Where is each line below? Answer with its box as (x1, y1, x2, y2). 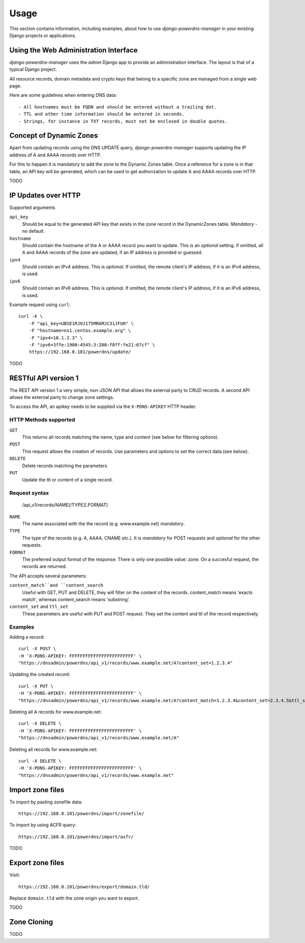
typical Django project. (9, 66, 57, 72)
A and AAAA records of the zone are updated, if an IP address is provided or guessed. (22, 250, 203, 256)
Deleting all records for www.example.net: (9, 746, 98, 752)
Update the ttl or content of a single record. (22, 477, 113, 483)
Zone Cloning (9, 918, 53, 927)
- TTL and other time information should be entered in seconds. (18, 111, 185, 117)
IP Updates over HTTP (9, 191, 81, 200)
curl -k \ (18, 313, 43, 319)
